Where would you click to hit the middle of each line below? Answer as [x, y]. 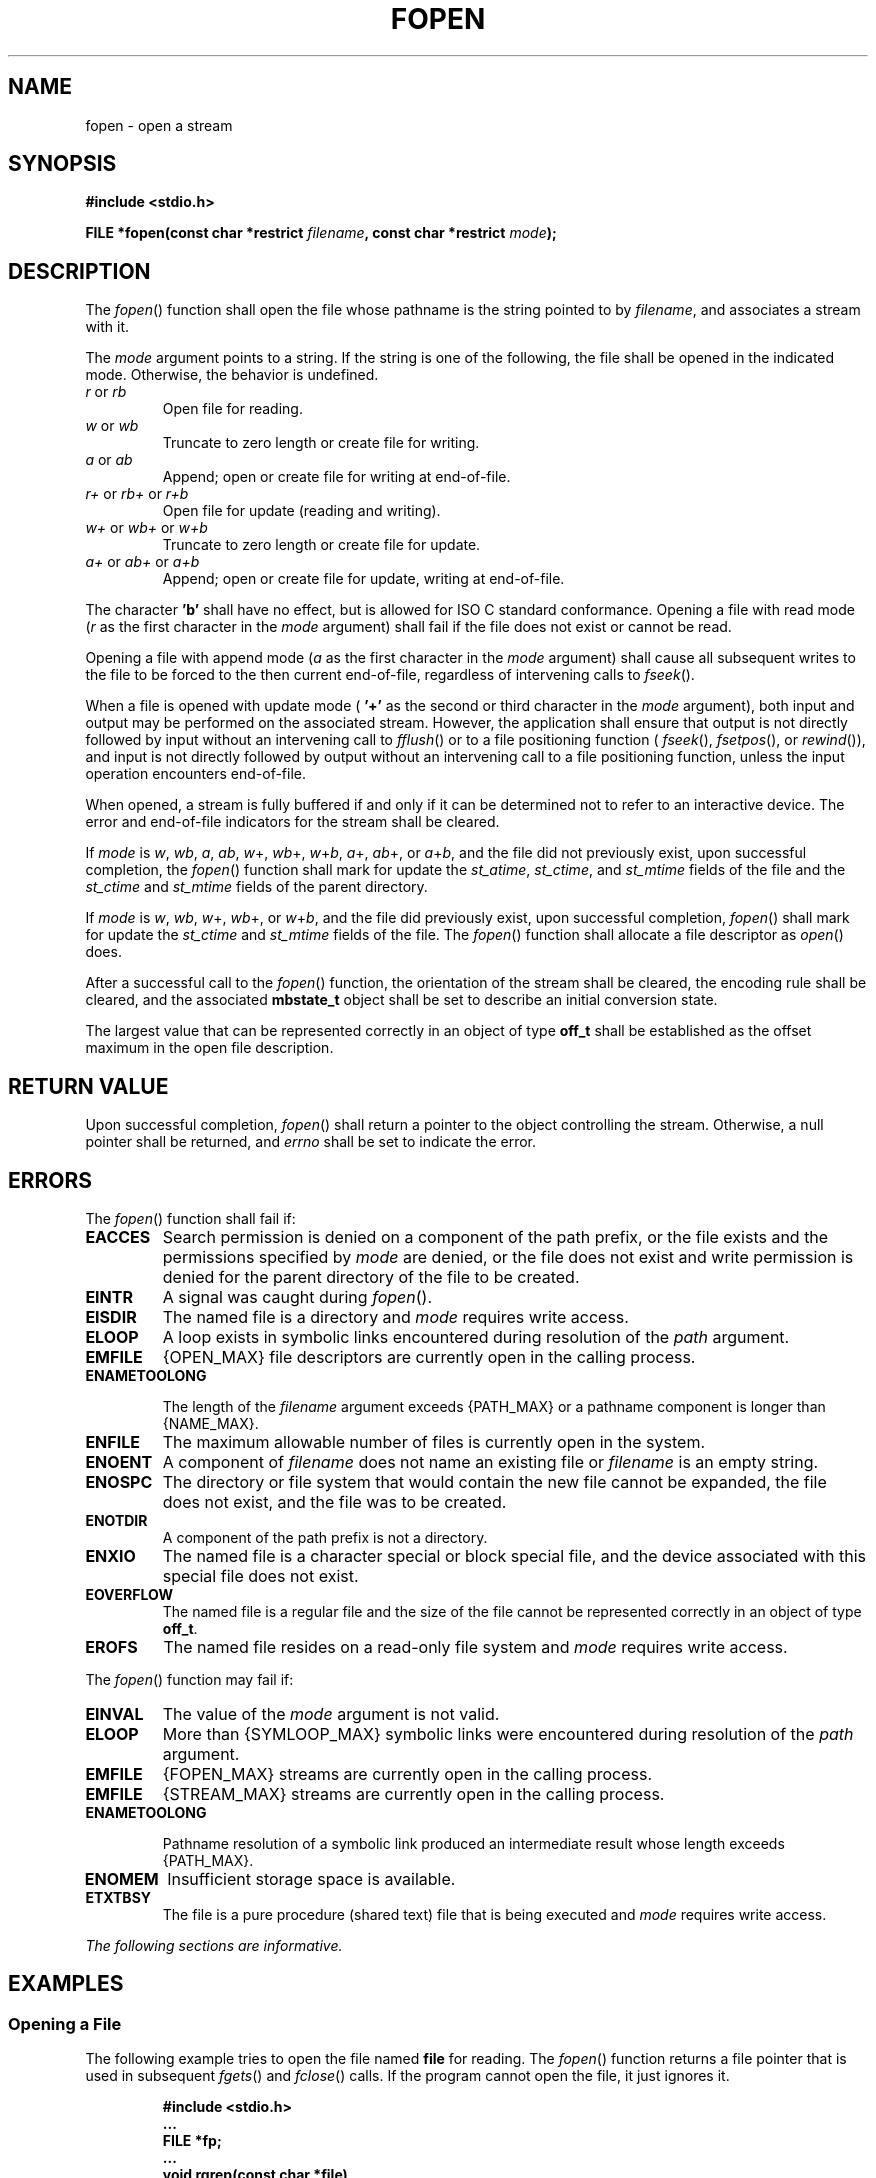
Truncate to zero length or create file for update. [321, 545]
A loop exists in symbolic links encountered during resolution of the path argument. [476, 1336]
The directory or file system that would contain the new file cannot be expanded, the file [494, 1481]
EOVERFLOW [129, 1594]
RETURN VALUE [88, 1086]
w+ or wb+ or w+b [146, 528]
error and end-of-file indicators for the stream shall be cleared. [292, 822]
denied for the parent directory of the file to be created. [371, 1276]
